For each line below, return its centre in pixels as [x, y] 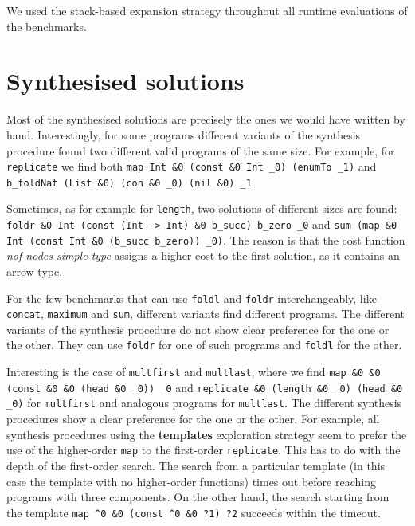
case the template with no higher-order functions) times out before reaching [191, 481]
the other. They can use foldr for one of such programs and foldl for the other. [204, 345]
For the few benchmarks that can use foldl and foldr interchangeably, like [192, 298]
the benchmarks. [47, 26]
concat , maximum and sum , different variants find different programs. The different [206, 314]
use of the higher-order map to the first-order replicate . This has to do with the [204, 450]
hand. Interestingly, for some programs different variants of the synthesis [184, 134]
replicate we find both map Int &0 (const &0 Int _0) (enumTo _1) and [192, 166]
